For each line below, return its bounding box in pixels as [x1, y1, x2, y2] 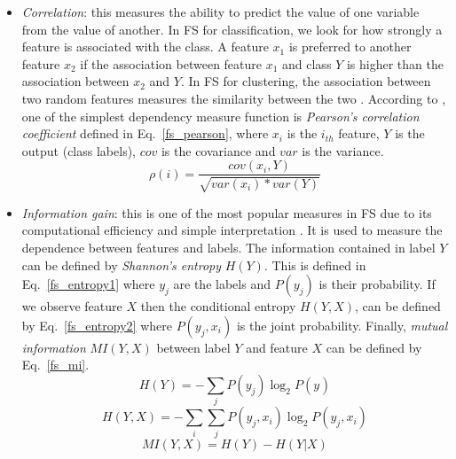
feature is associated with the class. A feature [21, 37, 269, 56]
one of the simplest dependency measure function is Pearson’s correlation [21, 106, 420, 125]
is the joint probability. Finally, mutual [236, 315, 448, 334]
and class [282, 54, 332, 73]
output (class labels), [21, 141, 136, 159]
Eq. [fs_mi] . [21, 355, 90, 374]
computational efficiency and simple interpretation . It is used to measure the [21, 221, 443, 239]
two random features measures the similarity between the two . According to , [21, 89, 446, 107]
